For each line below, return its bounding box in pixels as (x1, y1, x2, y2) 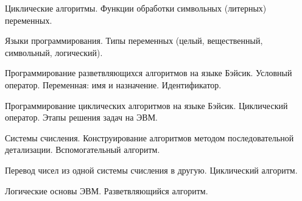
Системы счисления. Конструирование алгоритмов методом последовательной (5, 131, 294, 144)
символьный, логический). (5, 46, 103, 58)
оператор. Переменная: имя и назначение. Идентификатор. (5, 78, 222, 91)
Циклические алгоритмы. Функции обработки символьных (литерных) (5, 2, 267, 14)
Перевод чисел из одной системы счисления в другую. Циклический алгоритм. (5, 163, 298, 176)
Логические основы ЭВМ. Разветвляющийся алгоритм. (5, 184, 208, 197)
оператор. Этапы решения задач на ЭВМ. (5, 111, 158, 124)
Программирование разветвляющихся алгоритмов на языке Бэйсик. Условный (5, 66, 292, 79)
